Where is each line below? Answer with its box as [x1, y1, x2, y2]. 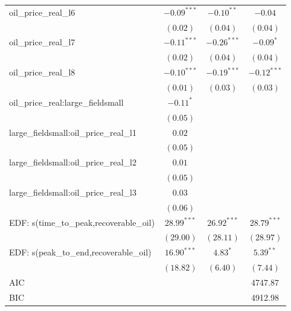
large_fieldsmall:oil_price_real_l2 [9, 156, 136, 168]
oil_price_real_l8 [9, 66, 75, 79]
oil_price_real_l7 [9, 36, 75, 48]
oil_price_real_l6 [9, 5, 75, 18]
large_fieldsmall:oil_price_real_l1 [9, 126, 136, 138]
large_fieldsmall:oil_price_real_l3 [9, 185, 136, 198]
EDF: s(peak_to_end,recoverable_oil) [9, 246, 152, 258]
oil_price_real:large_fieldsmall [9, 95, 124, 108]
